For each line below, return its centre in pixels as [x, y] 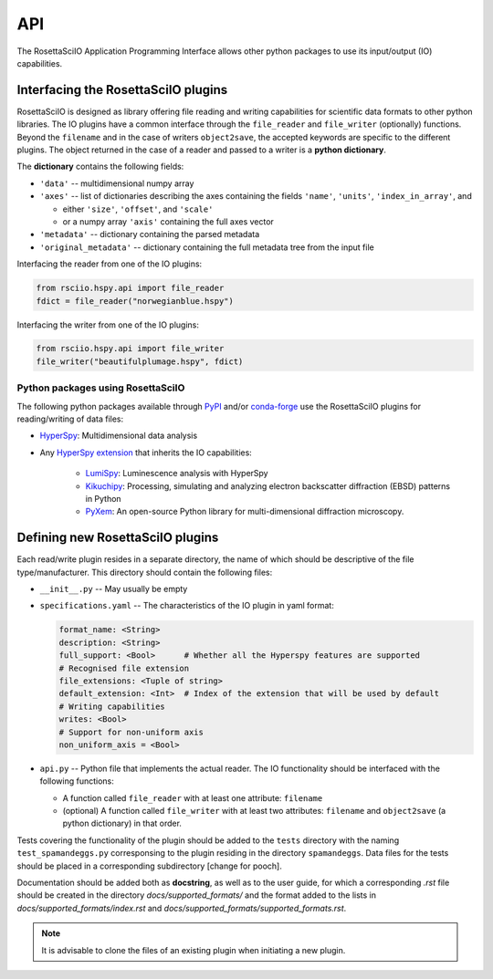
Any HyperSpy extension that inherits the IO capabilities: [146, 453]
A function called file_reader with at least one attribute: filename [193, 797]
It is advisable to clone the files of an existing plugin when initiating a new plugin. [194, 950]
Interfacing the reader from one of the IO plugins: [110, 264]
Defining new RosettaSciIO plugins [118, 538]
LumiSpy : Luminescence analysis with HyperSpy [177, 474]
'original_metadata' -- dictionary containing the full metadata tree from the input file [207, 247]
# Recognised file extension [124, 668]
